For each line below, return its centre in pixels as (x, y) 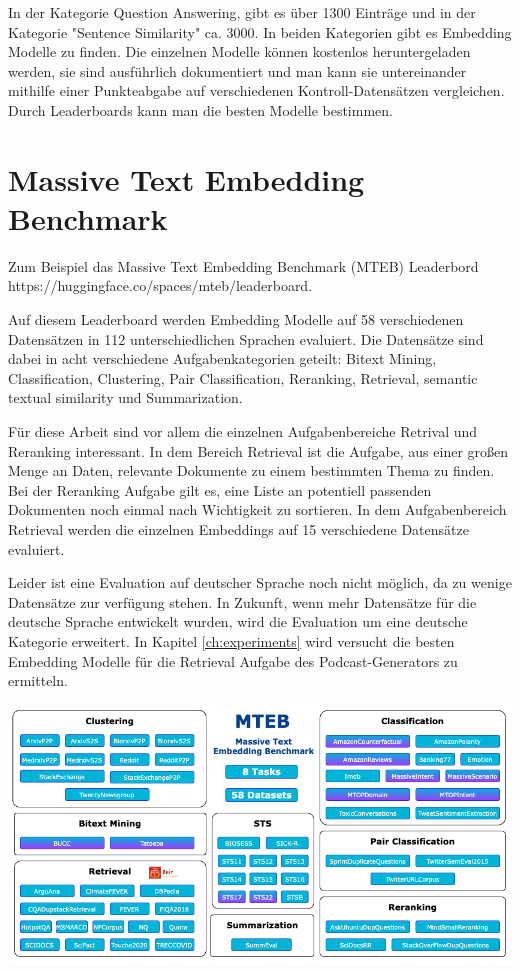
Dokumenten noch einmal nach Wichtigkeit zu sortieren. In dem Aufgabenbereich (257, 509)
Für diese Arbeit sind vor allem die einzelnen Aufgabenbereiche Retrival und (243, 431)
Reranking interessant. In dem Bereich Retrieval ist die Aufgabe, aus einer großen (258, 450)
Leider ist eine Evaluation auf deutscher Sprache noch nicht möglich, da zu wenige (260, 582)
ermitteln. (38, 680)
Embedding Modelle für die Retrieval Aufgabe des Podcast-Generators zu (233, 660)
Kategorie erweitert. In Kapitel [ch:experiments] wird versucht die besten (231, 640)
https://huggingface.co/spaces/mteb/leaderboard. (160, 285)
